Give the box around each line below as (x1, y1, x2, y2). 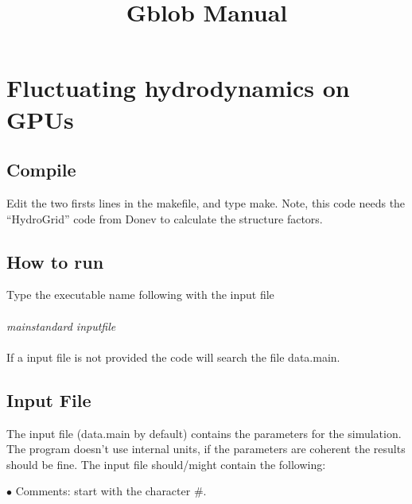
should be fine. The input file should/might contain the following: (6, 456, 326, 472)
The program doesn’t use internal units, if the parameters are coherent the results (6, 440, 406, 457)
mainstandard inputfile (6, 317, 116, 334)
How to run (6, 249, 104, 273)
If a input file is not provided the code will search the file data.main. (6, 348, 340, 365)
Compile (6, 157, 76, 182)
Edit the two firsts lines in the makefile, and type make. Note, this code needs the (6, 194, 406, 211)
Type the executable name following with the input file (6, 286, 274, 303)
